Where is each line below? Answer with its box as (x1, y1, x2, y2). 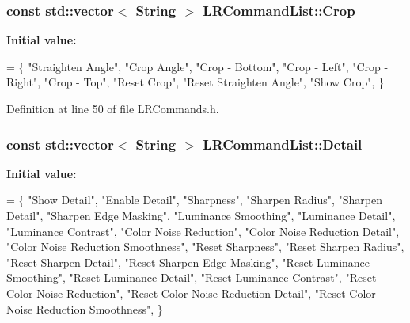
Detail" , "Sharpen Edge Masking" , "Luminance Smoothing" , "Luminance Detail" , (6, 207, 396, 223)
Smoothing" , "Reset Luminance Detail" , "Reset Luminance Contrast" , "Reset (6, 269, 377, 286)
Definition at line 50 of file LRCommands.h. (6, 101, 219, 116)
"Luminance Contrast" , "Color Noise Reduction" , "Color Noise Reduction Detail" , (6, 222, 400, 239)
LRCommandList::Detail (203, 134, 363, 154)
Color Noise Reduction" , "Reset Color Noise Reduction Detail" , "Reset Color (6, 284, 376, 301)
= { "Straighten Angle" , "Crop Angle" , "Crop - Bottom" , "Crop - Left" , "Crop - (6, 58, 389, 74)
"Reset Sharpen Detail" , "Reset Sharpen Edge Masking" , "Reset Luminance (6, 253, 370, 270)
